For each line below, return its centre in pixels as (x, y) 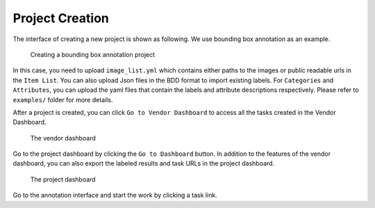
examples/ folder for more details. (63, 99)
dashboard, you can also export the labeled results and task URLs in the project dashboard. (143, 163)
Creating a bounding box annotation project (93, 54)
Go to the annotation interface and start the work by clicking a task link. (115, 195)
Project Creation (61, 18)
